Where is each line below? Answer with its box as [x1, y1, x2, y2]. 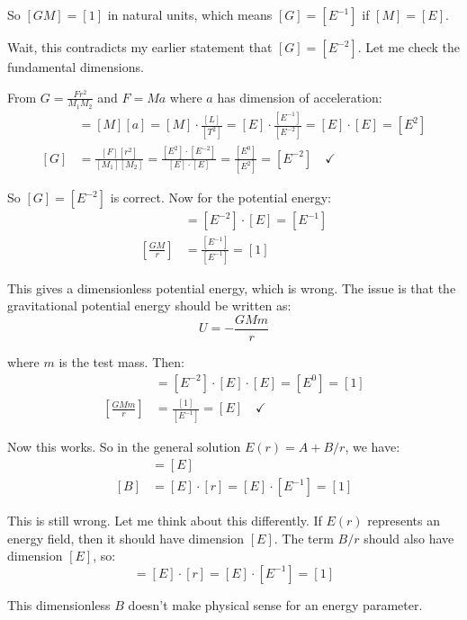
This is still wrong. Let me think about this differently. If [7, 511, 322, 530]
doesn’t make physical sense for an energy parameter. [128, 595, 423, 614]
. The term [274, 528, 334, 547]
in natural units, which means [107, 5, 273, 23]
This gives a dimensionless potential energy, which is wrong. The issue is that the [7, 278, 456, 297]
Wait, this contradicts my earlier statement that [7, 38, 273, 56]
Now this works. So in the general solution [7, 437, 241, 456]
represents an [367, 511, 441, 530]
